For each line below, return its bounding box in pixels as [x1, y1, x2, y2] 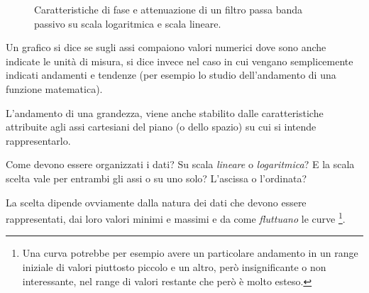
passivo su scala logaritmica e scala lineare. [34, 16, 221, 31]
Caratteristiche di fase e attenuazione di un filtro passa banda [34, 2, 303, 16]
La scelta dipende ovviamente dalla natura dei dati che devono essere [6, 194, 307, 209]
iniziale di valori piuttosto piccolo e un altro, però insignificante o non [22, 259, 326, 274]
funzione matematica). [6, 81, 103, 96]
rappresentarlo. [6, 133, 71, 148]
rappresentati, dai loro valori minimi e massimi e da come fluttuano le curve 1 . [6, 209, 346, 226]
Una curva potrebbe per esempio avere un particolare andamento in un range [22, 245, 358, 260]
